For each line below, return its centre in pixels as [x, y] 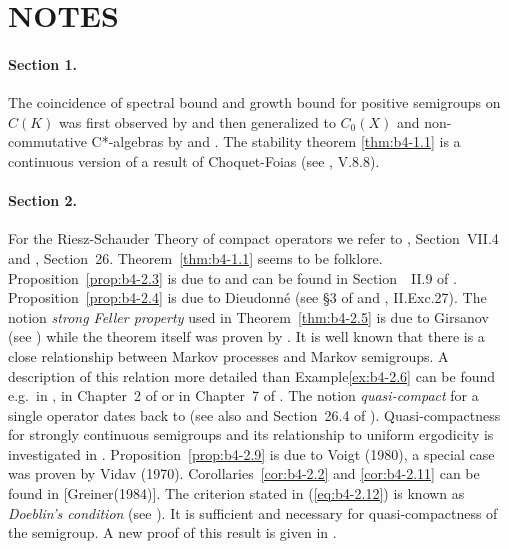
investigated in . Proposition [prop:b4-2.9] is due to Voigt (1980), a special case [251, 453]
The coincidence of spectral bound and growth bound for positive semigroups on [254, 102]
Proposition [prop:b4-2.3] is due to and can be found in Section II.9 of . [232, 277]
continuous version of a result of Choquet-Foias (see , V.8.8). [194, 160]
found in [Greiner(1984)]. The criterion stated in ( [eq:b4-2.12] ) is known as [236, 493]
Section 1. [43, 63]
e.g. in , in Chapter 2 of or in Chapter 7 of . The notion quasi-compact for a [243, 395]
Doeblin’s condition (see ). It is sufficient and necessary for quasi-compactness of [253, 512]
